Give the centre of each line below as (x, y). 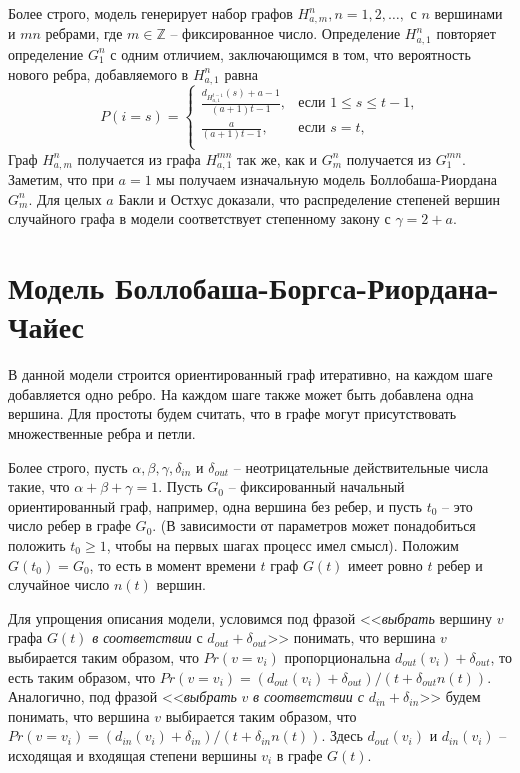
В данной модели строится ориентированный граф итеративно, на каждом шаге (250, 374)
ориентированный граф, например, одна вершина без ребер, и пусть (215, 505)
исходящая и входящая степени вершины (132, 754)
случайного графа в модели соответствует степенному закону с (199, 218)
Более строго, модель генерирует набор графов (150, 13)
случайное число (59, 584)
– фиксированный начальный (316, 486)
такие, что (39, 486)
